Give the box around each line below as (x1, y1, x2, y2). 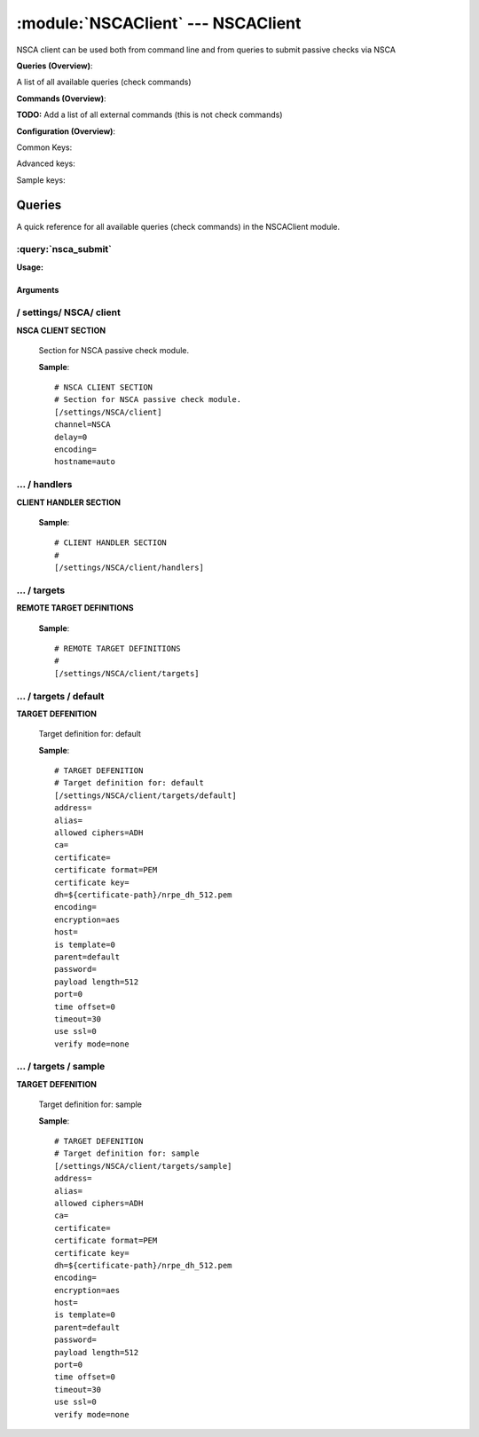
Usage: (16, 262, 44, 272)
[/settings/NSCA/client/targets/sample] (54, 1161, 232, 1171)
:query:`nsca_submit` (16, 243, 113, 256)
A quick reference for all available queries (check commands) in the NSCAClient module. (16, 221, 341, 232)
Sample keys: (16, 174, 66, 186)
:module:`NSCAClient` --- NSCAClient (16, 13, 302, 33)
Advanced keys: (16, 158, 75, 169)
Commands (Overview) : (16, 93, 106, 104)
